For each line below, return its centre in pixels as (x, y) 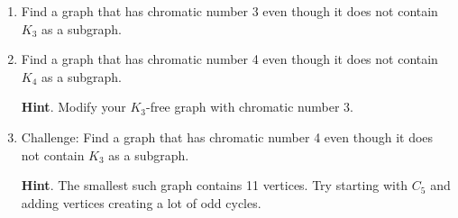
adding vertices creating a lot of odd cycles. (141, 202)
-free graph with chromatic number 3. (249, 107)
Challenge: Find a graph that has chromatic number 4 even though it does (227, 136)
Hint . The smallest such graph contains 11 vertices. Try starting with (215, 185)
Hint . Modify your (73, 107)
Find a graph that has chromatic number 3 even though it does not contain (229, 11)
